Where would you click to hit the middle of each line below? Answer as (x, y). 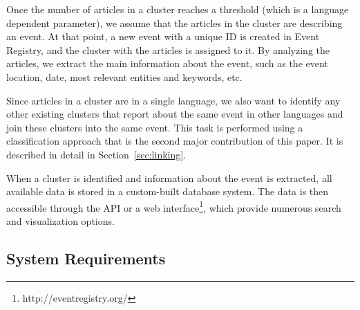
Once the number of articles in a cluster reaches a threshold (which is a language (178, 9)
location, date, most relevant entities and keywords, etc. (124, 76)
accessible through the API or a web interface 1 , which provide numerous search (174, 206)
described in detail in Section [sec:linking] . (96, 154)
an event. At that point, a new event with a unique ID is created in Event (163, 36)
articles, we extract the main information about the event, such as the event (167, 63)
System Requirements (86, 258)
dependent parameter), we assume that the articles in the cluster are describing (174, 22)
